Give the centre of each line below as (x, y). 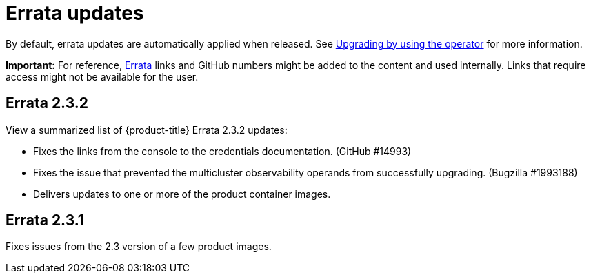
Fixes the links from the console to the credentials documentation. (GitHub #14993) (222, 151)
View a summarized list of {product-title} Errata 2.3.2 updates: (147, 130)
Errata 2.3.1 (45, 220)
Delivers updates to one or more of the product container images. (182, 194)
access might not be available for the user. (102, 76)
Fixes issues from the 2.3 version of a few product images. (139, 247)
